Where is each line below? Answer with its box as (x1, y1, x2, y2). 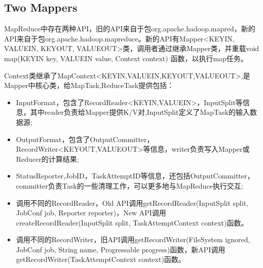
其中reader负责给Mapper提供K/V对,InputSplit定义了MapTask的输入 (30, 107, 250, 117)
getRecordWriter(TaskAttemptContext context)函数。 (16, 254, 185, 264)
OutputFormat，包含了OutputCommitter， (16, 133, 154, 144)
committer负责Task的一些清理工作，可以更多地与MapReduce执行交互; (16, 180, 243, 191)
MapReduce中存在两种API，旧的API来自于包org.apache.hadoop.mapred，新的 (4, 23, 255, 34)
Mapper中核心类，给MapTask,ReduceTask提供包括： (4, 80, 174, 91)
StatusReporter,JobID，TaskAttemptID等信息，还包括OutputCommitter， (16, 170, 254, 181)
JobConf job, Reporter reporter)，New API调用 (16, 207, 166, 218)
